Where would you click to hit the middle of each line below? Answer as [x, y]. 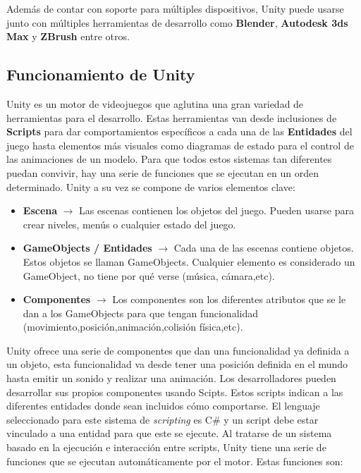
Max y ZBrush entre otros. [68, 36]
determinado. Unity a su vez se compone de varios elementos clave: [151, 186]
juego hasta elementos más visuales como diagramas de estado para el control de [180, 145]
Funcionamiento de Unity [101, 74]
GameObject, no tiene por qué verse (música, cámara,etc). [149, 275]
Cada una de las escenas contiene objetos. [264, 248]
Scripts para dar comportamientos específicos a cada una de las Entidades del [179, 131]
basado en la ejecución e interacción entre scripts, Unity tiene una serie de [166, 447]
